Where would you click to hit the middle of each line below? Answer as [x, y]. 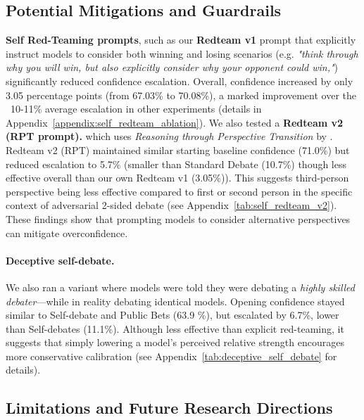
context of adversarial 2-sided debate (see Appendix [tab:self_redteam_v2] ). [171, 205]
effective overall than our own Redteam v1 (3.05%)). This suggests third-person [177, 178]
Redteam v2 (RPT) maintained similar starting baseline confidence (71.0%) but [178, 149]
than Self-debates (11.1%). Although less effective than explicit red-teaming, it [175, 328]
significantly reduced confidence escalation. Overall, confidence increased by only [180, 81]
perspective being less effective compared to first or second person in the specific [179, 191]
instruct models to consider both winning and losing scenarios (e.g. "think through [182, 53]
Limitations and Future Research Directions [169, 408]
